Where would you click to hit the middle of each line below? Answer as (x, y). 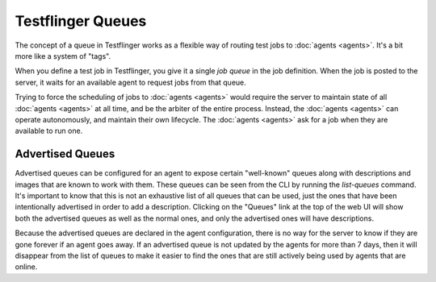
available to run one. (49, 131)
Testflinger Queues (81, 21)
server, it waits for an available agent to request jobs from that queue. (130, 82)
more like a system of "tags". (63, 56)
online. (26, 267)
